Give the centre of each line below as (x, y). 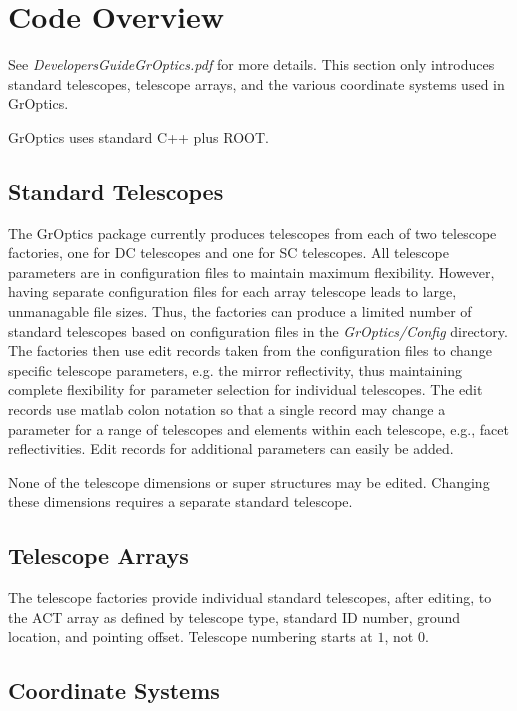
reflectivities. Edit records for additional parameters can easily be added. (231, 448)
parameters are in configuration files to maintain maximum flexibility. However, (251, 271)
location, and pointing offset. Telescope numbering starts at (190, 636)
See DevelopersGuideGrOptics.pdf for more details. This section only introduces (251, 64)
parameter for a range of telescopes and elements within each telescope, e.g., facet (258, 428)
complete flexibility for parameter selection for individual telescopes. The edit (245, 389)
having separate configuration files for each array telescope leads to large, (232, 291)
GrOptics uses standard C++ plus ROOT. (138, 136)
